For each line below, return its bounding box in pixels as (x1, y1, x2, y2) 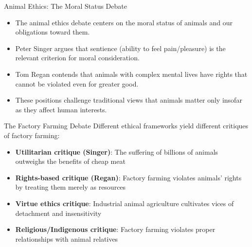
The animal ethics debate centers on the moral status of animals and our (15, 17, 233, 27)
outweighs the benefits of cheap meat (15, 156, 126, 166)
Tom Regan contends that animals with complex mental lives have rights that (15, 69, 248, 79)
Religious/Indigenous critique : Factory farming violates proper (15, 224, 216, 234)
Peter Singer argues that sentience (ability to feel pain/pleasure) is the (15, 43, 226, 53)
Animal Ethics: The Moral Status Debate (4, 1, 127, 11)
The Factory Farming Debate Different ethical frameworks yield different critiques (4, 121, 249, 131)
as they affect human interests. (15, 104, 107, 114)
